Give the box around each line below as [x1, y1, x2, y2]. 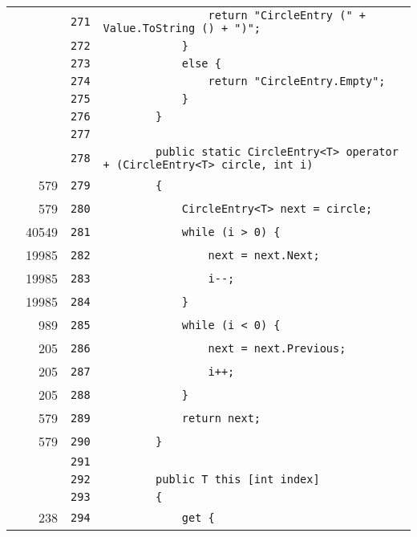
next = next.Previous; [208, 341, 346, 355]
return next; [181, 411, 261, 425]
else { [181, 57, 221, 70]
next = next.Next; [208, 248, 320, 262]
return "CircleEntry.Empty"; [208, 75, 386, 87]
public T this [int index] [156, 473, 320, 486]
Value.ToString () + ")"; [103, 22, 261, 35]
